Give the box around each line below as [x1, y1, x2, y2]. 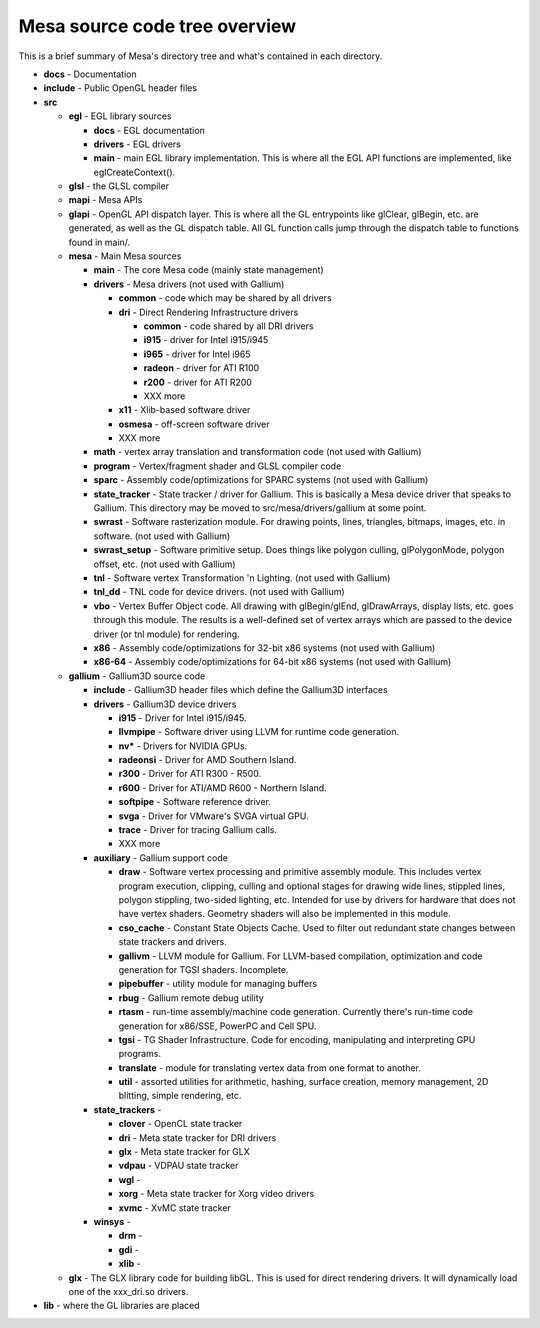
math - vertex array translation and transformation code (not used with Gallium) [93, 446, 422, 458]
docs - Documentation [43, 68, 137, 80]
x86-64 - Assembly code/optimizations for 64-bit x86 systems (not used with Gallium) [93, 656, 452, 668]
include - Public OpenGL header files [43, 82, 198, 94]
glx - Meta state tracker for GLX [118, 1146, 250, 1158]
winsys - [93, 1215, 131, 1227]
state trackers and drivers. [118, 936, 227, 948]
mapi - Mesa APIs [68, 194, 143, 206]
